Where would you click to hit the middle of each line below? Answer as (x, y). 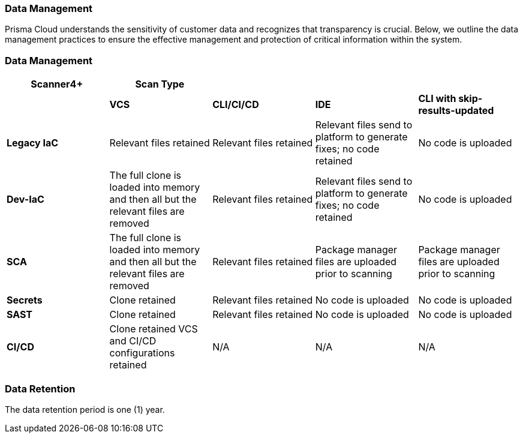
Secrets (25, 300)
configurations (142, 353)
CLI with (437, 99)
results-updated (456, 111)
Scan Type (160, 84)
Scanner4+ (57, 84)
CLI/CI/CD (236, 105)
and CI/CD (133, 341)
